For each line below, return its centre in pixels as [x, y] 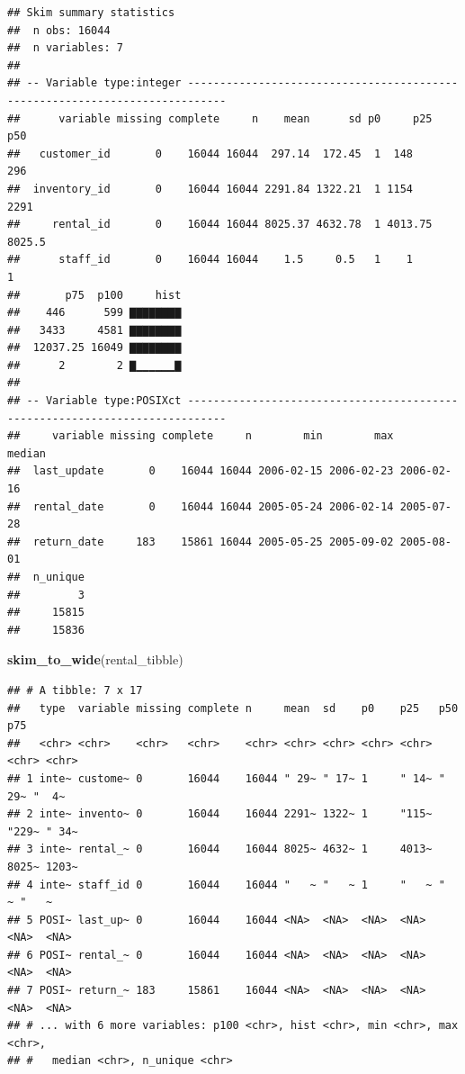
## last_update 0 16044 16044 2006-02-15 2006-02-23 [201, 471]
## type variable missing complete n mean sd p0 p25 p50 [233, 708]
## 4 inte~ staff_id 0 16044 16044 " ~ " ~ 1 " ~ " [226, 884]
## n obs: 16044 [59, 30]
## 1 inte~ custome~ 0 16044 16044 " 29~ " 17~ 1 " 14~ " [226, 778]
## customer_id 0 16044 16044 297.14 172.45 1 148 [210, 153]
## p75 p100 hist [94, 295]
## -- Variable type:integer [94, 83]
